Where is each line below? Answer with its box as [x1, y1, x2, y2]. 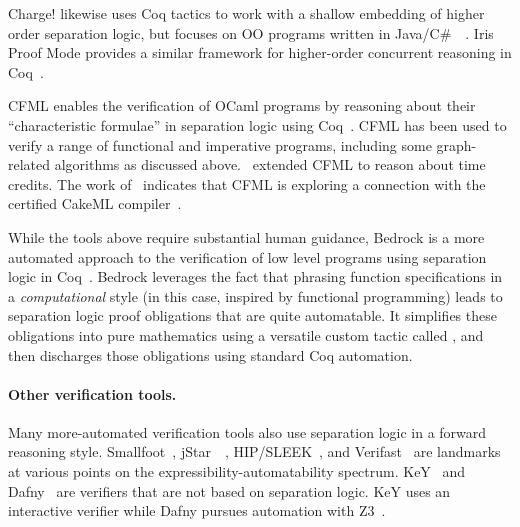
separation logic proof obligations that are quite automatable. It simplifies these [8, 305, 497, 326]
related [8, 154, 51, 175]
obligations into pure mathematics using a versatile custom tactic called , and [8, 324, 484, 345]
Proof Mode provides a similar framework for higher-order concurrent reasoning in [8, 42, 512, 63]
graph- [436, 134, 477, 155]
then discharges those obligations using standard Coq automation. [8, 344, 413, 365]
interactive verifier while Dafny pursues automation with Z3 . [8, 500, 386, 521]
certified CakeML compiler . [8, 193, 182, 214]
